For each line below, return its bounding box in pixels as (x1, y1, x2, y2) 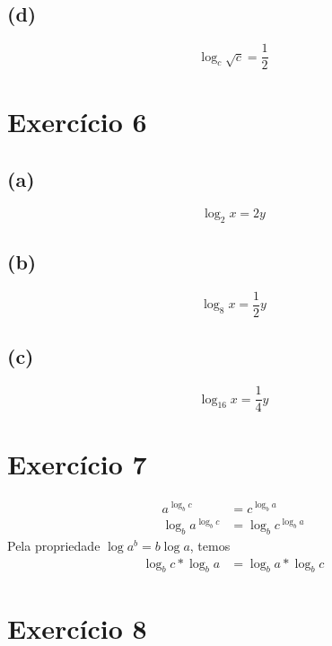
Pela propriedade (7, 536, 100, 555)
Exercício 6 (7, 103, 147, 140)
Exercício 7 (7, 446, 147, 482)
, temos (189, 536, 231, 555)
